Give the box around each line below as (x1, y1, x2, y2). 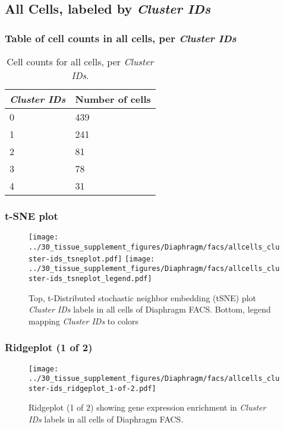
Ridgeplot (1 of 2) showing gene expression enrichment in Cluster (29, 401, 266, 414)
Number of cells (75, 92, 151, 106)
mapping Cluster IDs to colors (29, 314, 139, 327)
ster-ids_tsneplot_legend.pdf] (29, 274, 152, 283)
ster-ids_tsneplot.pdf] (29, 254, 122, 263)
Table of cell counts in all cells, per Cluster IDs (5, 30, 236, 45)
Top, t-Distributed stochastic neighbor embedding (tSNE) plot (29, 291, 257, 304)
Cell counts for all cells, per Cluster (7, 55, 154, 68)
